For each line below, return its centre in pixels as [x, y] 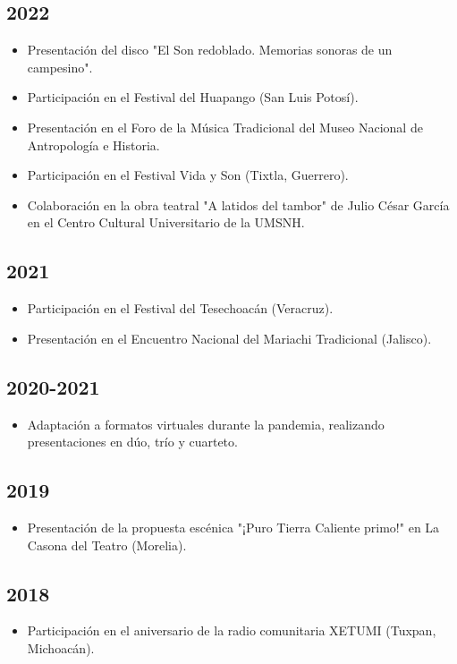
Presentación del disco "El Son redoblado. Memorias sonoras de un [210, 50]
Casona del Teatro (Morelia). [107, 545]
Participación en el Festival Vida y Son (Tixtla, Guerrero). [188, 175]
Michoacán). [61, 647]
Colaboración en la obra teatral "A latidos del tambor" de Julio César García [238, 204]
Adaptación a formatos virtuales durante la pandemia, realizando [206, 424]
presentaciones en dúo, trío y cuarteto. [132, 442]
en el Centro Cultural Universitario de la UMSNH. [166, 222]
